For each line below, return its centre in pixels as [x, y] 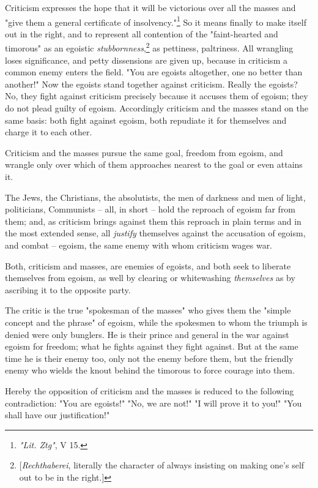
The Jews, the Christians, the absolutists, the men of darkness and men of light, [155, 197]
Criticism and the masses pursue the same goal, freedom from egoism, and [144, 152]
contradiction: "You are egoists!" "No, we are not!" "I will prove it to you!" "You [153, 403]
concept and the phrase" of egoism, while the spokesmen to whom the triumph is [156, 322]
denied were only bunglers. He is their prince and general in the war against [147, 334]
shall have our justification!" [57, 415]
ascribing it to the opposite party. [68, 289]
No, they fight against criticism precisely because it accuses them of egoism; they [157, 96]
